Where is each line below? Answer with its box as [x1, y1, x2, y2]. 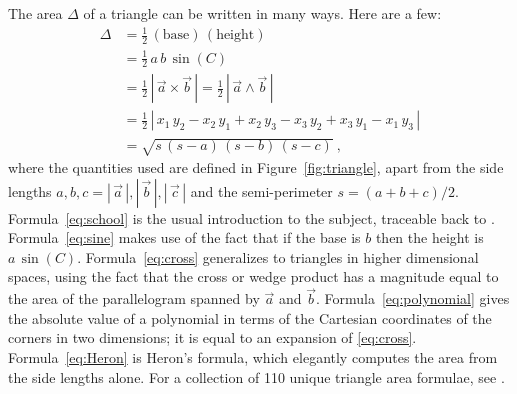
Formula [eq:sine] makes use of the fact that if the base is [8, 227, 361, 248]
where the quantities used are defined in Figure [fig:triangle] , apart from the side [8, 156, 504, 177]
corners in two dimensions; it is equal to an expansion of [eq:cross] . [8, 327, 417, 348]
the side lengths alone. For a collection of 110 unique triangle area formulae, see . [8, 366, 505, 387]
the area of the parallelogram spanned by [8, 288, 260, 309]
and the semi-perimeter [190, 180, 333, 201]
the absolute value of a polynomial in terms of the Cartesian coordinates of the [8, 307, 492, 328]
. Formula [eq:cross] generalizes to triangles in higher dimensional [77, 246, 479, 267]
